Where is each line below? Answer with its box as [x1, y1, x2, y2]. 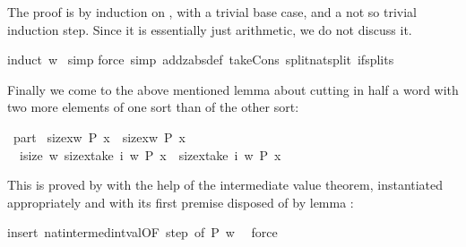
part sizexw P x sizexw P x [13, 127, 186, 146]
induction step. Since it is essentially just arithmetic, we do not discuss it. [7, 20, 412, 38]
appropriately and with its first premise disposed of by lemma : [7, 192, 354, 211]
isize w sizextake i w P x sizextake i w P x [19, 145, 281, 164]
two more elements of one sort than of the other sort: [7, 98, 299, 116]
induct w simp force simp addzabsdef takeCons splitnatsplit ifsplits [7, 50, 394, 69]
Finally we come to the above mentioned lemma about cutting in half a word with [7, 80, 459, 98]
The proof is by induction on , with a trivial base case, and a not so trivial [7, 3, 418, 21]
